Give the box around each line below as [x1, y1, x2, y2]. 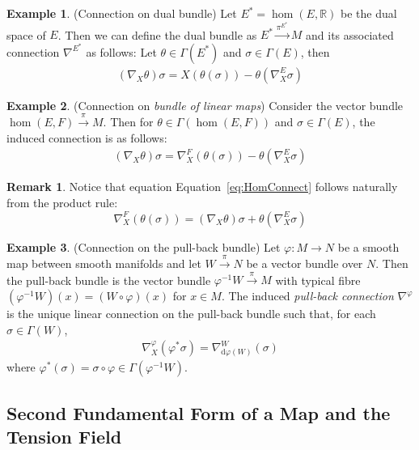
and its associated [306, 26, 394, 43]
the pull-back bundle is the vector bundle [6, 271, 211, 288]
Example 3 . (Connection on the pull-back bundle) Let [6, 238, 281, 255]
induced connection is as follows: [6, 129, 167, 146]
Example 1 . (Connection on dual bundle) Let [6, 5, 237, 21]
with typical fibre [275, 271, 361, 288]
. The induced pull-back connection [221, 287, 394, 304]
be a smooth [337, 238, 400, 255]
